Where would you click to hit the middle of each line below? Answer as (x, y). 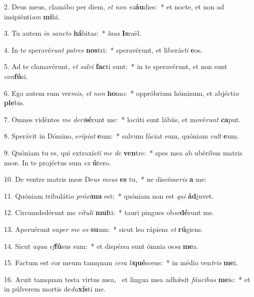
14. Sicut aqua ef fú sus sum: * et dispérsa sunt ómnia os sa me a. (101, 246)
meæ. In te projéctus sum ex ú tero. (58, 162)
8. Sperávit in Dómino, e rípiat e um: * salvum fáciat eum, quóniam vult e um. (122, 136)
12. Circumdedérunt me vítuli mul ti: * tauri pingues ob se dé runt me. (109, 212)
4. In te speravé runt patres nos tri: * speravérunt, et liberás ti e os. (103, 49)
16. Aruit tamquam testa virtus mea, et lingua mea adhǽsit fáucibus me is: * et (127, 279)
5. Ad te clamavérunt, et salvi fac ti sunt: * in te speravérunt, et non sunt (116, 66)
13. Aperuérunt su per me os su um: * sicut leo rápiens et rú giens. (104, 229)
